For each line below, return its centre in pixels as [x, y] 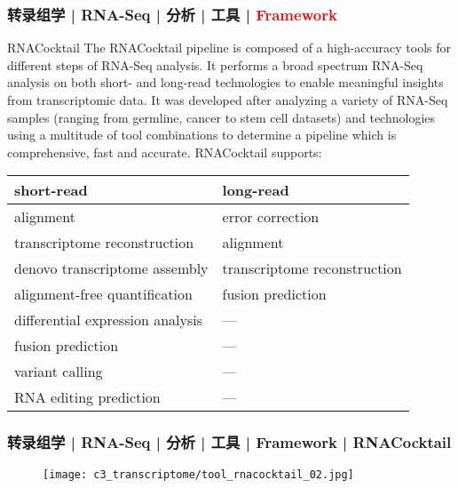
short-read [51, 190]
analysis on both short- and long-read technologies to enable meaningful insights [225, 82]
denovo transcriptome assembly [111, 268]
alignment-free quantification [103, 294]
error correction [271, 217]
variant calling [59, 372]
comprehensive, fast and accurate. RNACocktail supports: [165, 152]
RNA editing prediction [87, 397]
